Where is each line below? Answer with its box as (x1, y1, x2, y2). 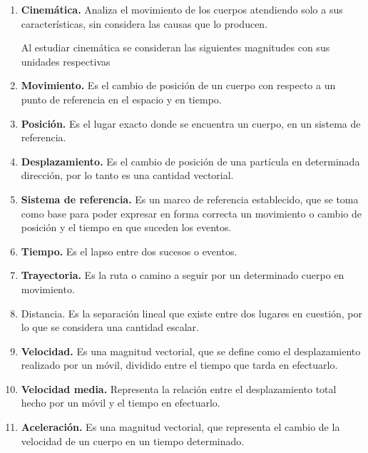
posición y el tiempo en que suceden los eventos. (21, 220, 232, 235)
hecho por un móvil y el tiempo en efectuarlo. (21, 395, 220, 410)
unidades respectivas (21, 54, 111, 68)
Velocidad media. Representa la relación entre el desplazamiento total (21, 381, 337, 396)
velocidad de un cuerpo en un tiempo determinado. (21, 433, 245, 448)
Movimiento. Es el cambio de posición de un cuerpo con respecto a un (21, 78, 336, 93)
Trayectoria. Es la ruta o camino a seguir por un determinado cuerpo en (21, 268, 344, 283)
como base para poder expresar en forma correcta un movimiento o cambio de (21, 205, 362, 220)
